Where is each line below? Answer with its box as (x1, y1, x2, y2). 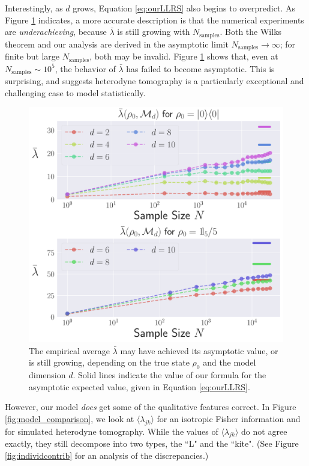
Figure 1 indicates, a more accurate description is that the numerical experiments (5, 13, 304, 26)
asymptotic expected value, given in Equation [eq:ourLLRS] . (29, 380, 250, 393)
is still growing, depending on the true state (29, 356, 190, 369)
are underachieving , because (5, 25, 107, 38)
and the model (203, 356, 256, 369)
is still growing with (117, 25, 190, 38)
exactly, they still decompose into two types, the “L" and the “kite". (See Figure (5, 437, 299, 450)
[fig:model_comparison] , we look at (5, 412, 134, 425)
